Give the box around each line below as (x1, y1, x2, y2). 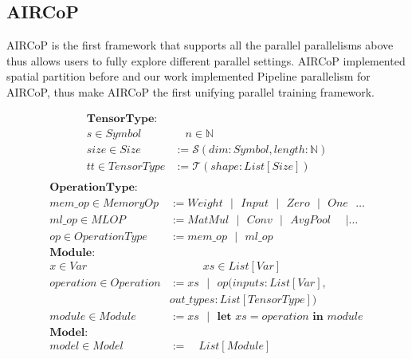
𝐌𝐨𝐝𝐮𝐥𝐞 (49, 247, 92, 258)
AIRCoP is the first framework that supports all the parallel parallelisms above (6, 37, 394, 53)
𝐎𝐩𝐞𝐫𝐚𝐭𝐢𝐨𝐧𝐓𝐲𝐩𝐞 (49, 181, 135, 193)
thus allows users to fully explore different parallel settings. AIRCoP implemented (6, 52, 406, 69)
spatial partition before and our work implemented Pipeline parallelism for (6, 68, 371, 85)
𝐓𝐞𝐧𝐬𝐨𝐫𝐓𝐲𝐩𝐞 (86, 112, 155, 124)
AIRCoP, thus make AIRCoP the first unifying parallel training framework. (6, 83, 375, 100)
